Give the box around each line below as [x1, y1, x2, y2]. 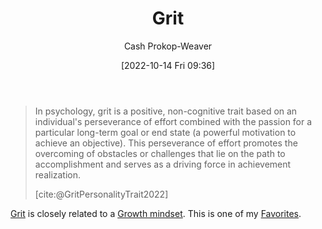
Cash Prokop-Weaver [123, 40, 213, 52]
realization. [34, 168, 82, 181]
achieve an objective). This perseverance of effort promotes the [34, 137, 298, 149]
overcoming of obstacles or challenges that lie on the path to [34, 147, 286, 159]
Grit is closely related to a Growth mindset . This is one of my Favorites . [10, 207, 302, 219]
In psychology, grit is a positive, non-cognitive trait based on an [34, 105, 298, 117]
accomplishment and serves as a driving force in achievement [34, 158, 292, 170]
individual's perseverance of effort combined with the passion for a [34, 115, 313, 127]
